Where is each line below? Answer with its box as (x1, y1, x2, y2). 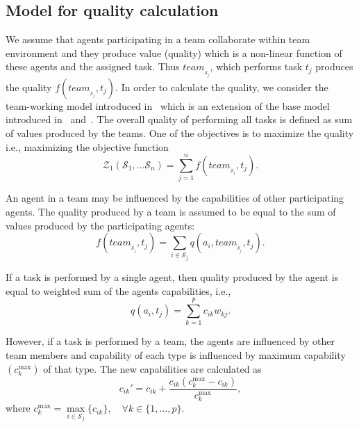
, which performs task (210, 59, 303, 74)
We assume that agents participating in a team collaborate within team (6, 32, 310, 47)
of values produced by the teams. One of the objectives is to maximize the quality (6, 126, 354, 140)
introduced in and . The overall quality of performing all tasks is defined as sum (6, 112, 353, 127)
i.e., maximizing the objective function (6, 139, 169, 154)
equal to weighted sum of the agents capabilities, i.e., (6, 283, 231, 298)
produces (315, 59, 353, 74)
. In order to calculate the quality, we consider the (115, 79, 328, 94)
